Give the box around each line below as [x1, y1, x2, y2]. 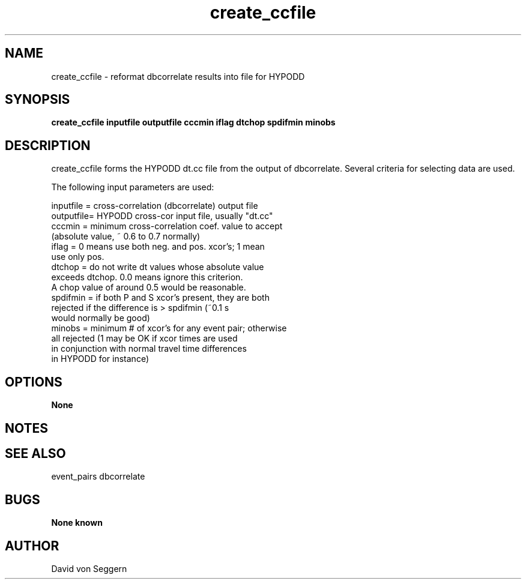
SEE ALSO [5, 445, 66, 461]
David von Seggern [51, 564, 127, 574]
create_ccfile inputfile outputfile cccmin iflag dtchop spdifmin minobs [51, 117, 336, 128]
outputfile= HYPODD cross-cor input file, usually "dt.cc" [51, 211, 273, 221]
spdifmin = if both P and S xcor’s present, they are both [51, 292, 270, 303]
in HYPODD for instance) [51, 354, 150, 364]
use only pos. [51, 251, 104, 262]
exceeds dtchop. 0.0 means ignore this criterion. [51, 272, 243, 283]
